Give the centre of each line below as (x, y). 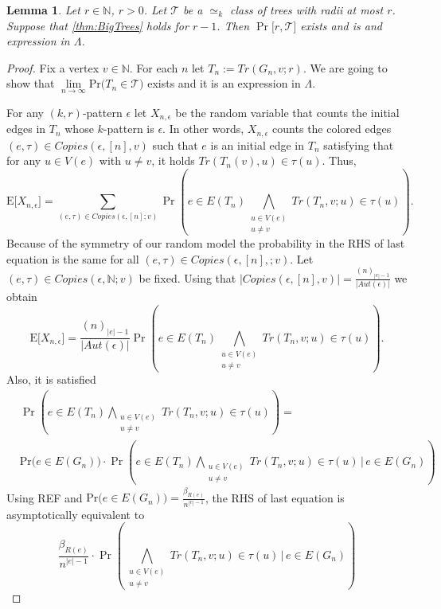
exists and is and (341, 25)
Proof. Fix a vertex (53, 67)
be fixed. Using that (187, 277)
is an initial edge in (258, 144)
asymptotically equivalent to (76, 514)
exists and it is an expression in (224, 83)
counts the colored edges (332, 129)
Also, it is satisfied (51, 379)
